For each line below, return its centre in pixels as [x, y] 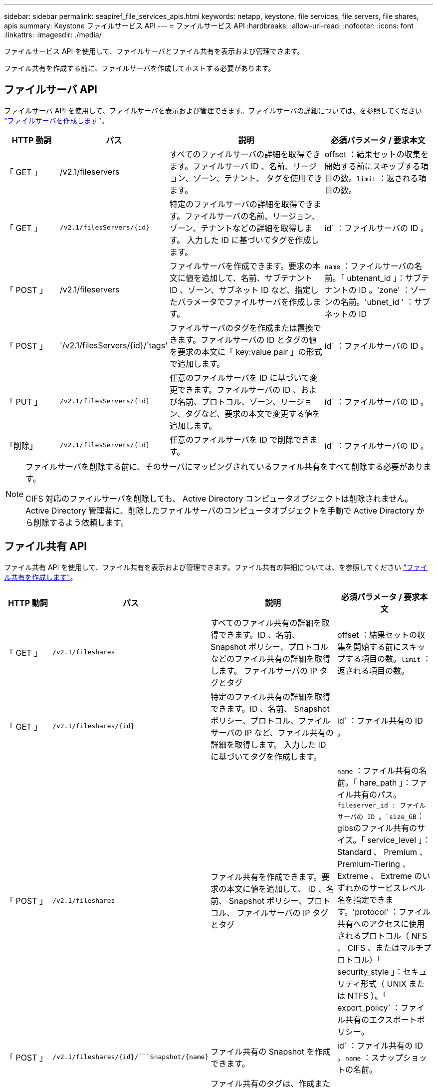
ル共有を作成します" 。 [41, 577]
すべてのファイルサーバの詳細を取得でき [245, 154]
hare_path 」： [385, 782]
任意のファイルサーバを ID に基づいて [239, 378]
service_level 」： [399, 840]
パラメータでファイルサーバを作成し [245, 302]
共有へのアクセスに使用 [381, 924]
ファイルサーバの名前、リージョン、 [252, 216]
